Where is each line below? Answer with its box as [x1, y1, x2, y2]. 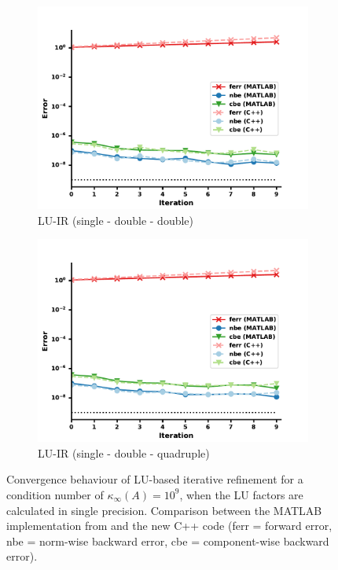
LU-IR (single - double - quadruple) [38, 444, 210, 461]
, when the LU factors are [179, 486, 303, 502]
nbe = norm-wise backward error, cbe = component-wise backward [6, 532, 329, 549]
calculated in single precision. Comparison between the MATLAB [6, 502, 322, 518]
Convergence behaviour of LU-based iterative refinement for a [6, 471, 303, 487]
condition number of [6, 486, 104, 502]
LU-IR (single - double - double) [38, 211, 194, 228]
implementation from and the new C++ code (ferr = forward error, [6, 517, 332, 534]
